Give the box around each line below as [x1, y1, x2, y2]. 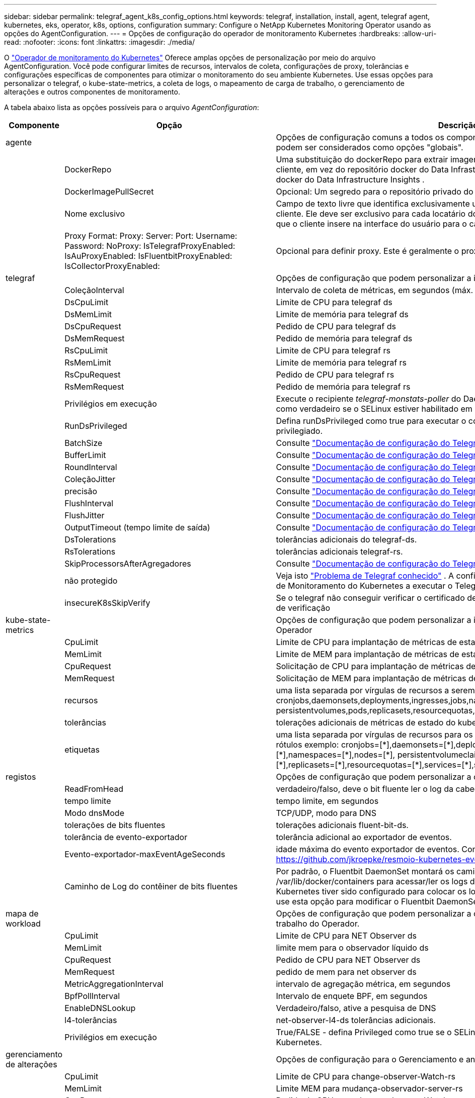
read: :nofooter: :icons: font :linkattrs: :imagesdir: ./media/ [4, 38, 195, 46]
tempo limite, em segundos [276, 796, 379, 806]
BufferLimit [64, 450, 106, 460]
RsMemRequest [64, 382, 124, 392]
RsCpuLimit [64, 345, 108, 355]
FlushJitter [64, 510, 105, 520]
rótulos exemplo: [276, 740, 339, 750]
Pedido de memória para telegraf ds [276, 333, 413, 343]
